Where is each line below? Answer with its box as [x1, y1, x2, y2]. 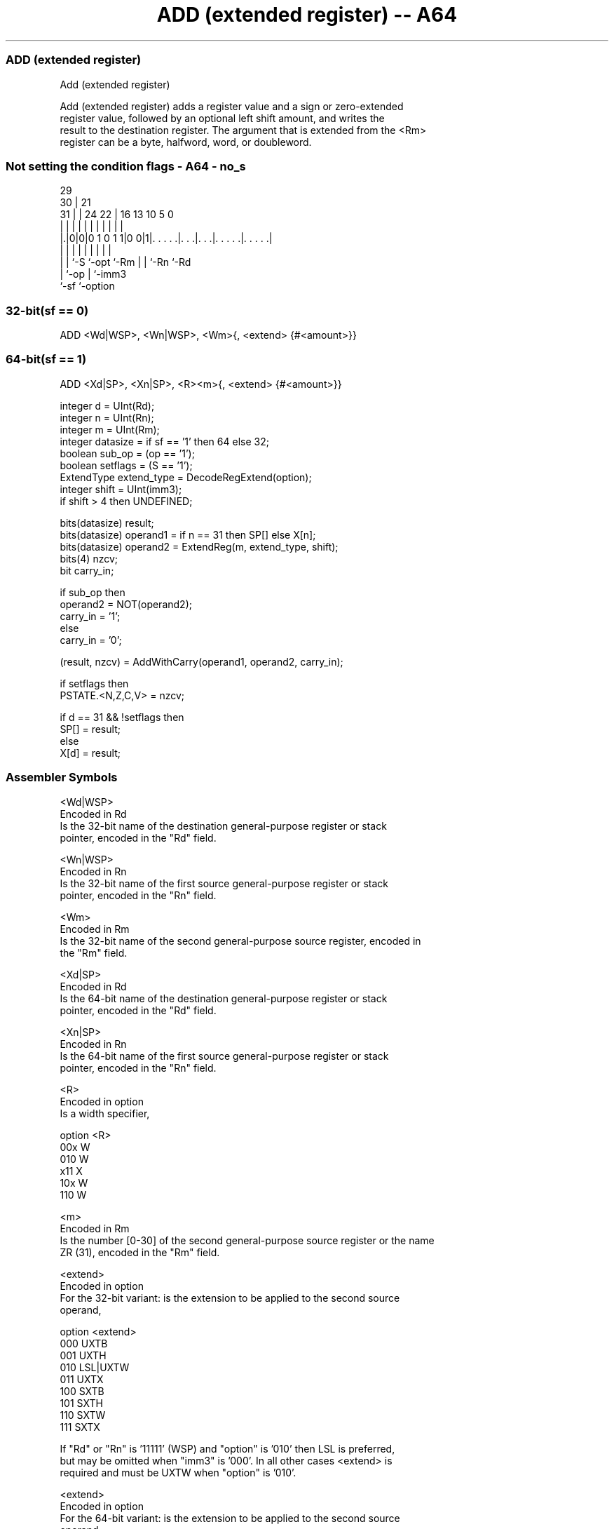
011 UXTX [60, 1373, 104, 1385]
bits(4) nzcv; [60, 552, 118, 565]
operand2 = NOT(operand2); [60, 598, 192, 610]
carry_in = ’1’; [60, 609, 121, 622]
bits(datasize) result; [60, 516, 154, 529]
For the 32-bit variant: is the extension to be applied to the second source [60, 1291, 400, 1304]
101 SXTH [60, 1396, 103, 1409]
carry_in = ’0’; [60, 633, 122, 646]
